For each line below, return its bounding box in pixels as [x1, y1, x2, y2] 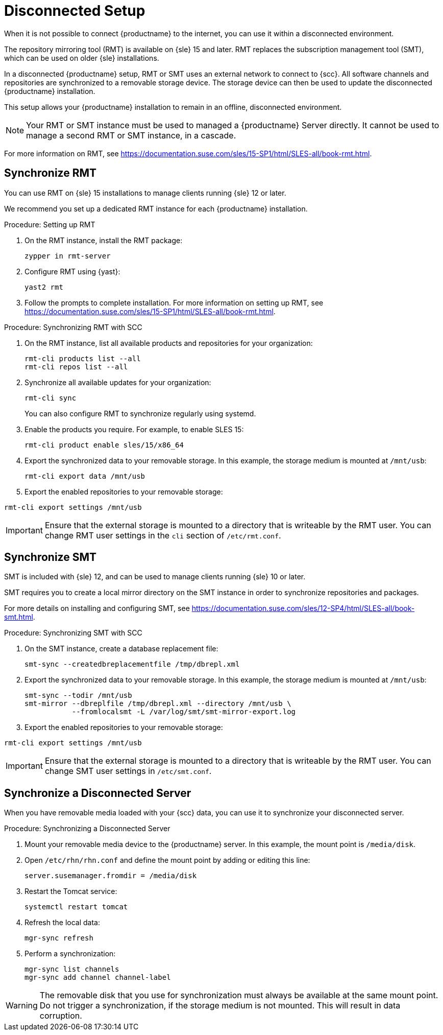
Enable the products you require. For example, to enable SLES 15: [24, 425, 244, 434]
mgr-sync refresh [24, 934, 93, 943]
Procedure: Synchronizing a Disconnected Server [4, 824, 170, 833]
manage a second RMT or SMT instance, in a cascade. [26, 130, 236, 140]
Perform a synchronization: [24, 949, 116, 958]
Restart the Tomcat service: [24, 887, 117, 896]
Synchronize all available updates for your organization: [24, 378, 211, 387]
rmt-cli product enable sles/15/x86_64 [24, 440, 184, 449]
